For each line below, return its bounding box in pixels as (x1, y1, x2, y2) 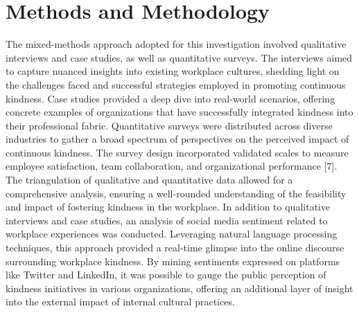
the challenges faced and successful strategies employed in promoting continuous (6, 77, 346, 91)
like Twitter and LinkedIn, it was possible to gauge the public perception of (6, 267, 326, 282)
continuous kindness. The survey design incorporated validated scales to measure (6, 145, 349, 159)
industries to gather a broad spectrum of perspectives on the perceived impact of (6, 132, 349, 146)
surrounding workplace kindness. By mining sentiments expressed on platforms (6, 253, 340, 268)
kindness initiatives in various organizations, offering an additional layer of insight (6, 280, 353, 295)
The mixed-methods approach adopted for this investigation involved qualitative (6, 37, 347, 51)
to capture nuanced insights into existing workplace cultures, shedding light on (6, 64, 340, 78)
